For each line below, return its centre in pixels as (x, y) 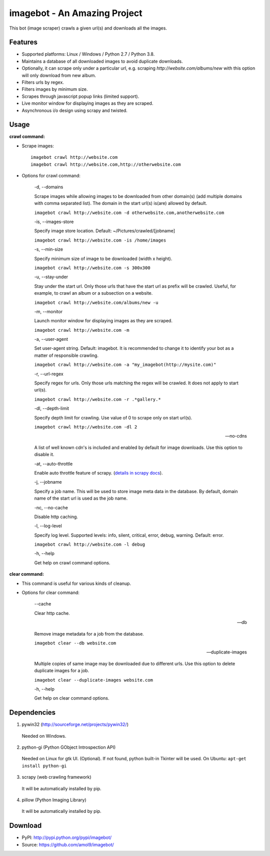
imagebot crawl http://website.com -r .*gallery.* (97, 399)
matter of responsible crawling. (66, 355)
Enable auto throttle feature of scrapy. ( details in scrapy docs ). (98, 473)
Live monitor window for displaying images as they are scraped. (87, 103)
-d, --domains (49, 187)
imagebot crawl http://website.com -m (82, 330)
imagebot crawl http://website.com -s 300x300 (92, 268)
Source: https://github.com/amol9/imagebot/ (68, 844)
